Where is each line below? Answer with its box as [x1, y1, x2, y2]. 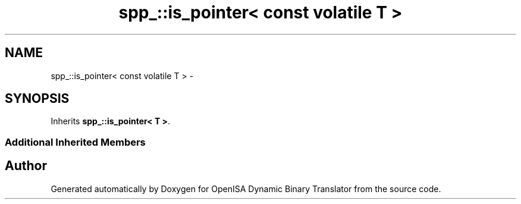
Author [5, 158, 47, 174]
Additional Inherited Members [5, 136, 146, 148]
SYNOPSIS [5, 91, 70, 106]
